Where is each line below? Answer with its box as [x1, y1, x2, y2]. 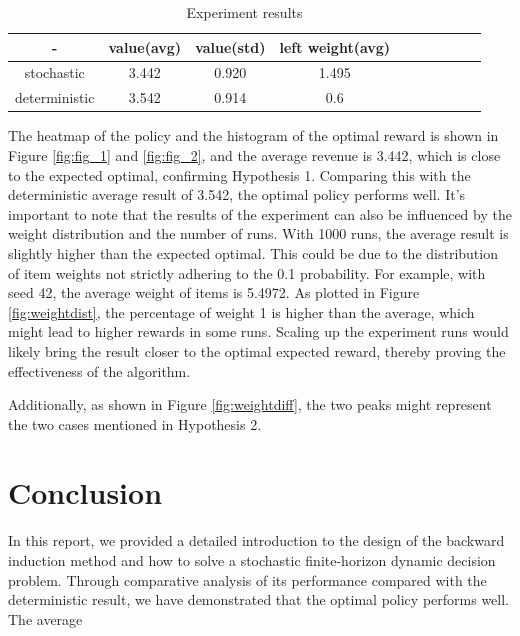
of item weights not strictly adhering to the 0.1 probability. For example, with [8, 262, 486, 283]
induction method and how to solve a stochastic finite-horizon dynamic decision [8, 550, 496, 570]
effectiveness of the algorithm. [8, 360, 191, 381]
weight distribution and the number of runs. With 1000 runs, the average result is [8, 223, 509, 244]
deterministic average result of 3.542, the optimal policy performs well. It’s [8, 184, 466, 205]
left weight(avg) [279, 36, 391, 57]
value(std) [195, 36, 266, 57]
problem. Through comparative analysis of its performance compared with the [8, 569, 487, 590]
